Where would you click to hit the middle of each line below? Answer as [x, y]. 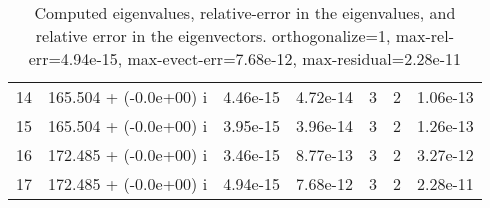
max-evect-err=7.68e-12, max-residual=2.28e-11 [294, 58]
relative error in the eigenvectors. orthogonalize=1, [213, 35]
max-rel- [424, 35]
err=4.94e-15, [75, 58]
